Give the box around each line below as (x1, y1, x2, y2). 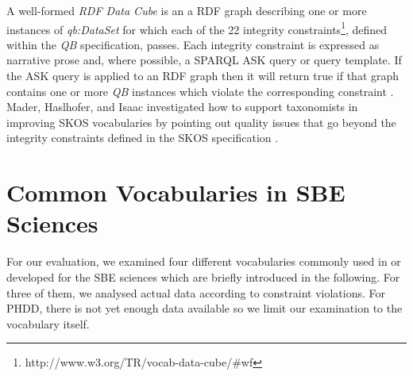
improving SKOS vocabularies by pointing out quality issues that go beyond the (6, 113, 396, 130)
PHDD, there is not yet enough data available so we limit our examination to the (6, 300, 403, 317)
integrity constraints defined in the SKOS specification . (6, 129, 279, 146)
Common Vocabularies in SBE (6, 176, 345, 209)
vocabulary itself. (6, 315, 90, 332)
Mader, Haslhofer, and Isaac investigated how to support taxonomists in (6, 98, 358, 115)
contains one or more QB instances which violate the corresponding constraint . (6, 82, 394, 99)
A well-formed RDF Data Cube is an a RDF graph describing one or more (6, 2, 367, 18)
